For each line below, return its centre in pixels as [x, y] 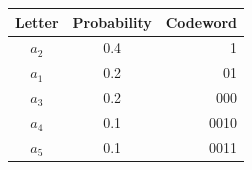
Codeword [201, 21]
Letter [37, 21]
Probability [112, 21]
